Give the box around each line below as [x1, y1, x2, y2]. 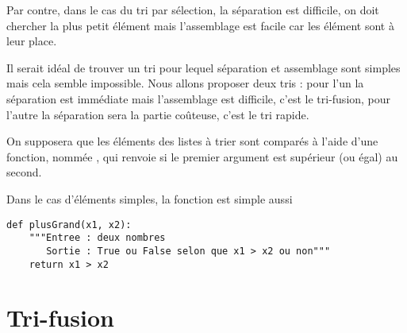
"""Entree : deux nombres [29, 232, 166, 244]
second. [6, 164, 42, 180]
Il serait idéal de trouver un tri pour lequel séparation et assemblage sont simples [6, 59, 401, 76]
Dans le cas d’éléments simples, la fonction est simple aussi [6, 190, 293, 207]
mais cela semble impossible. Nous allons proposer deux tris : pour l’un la [6, 75, 364, 91]
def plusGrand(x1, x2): [6, 219, 132, 230]
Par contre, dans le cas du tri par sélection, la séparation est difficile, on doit [6, 2, 379, 17]
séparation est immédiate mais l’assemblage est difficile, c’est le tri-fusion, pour [6, 90, 391, 106]
